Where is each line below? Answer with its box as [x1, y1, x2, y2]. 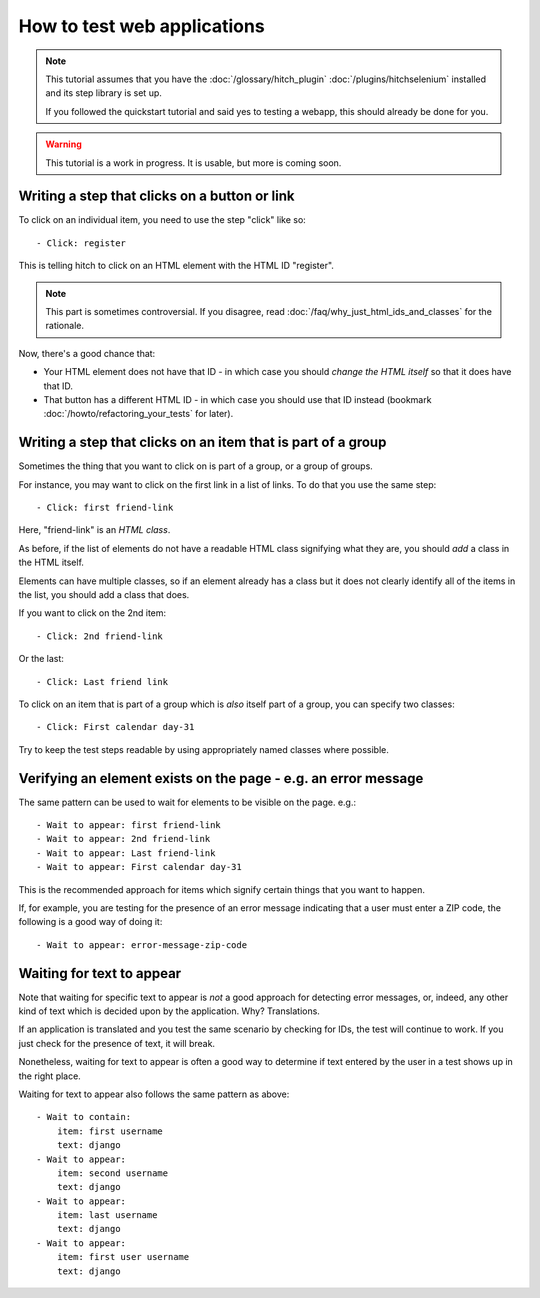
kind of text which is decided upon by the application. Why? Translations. [18, 1005, 320, 1017]
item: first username [56, 1125, 164, 1137]
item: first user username [56, 1251, 190, 1263]
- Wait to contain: [36, 1111, 132, 1123]
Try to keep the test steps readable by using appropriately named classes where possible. [18, 743, 389, 755]
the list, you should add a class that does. [18, 588, 190, 600]
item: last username [56, 1210, 158, 1221]
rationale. [45, 320, 85, 332]
